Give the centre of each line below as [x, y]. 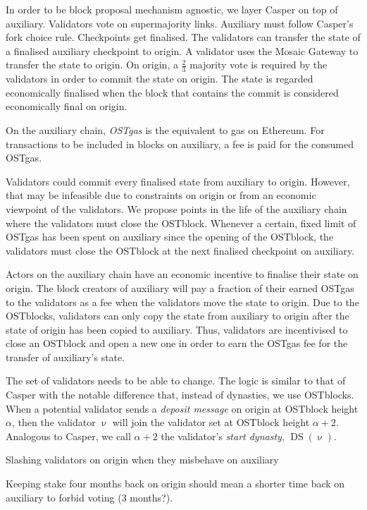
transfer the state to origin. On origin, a [92, 65]
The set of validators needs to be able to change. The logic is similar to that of [176, 381]
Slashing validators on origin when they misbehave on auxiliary [142, 460]
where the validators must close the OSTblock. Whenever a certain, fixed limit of [181, 223]
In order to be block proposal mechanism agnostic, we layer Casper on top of [172, 9]
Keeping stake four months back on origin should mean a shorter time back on [175, 484]
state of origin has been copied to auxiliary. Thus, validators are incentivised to [177, 329]
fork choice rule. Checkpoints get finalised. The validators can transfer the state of [183, 37]
